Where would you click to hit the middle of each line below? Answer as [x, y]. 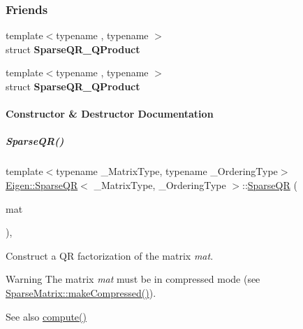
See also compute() [46, 316]
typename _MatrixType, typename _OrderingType [167, 171]
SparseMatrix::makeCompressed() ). [81, 292]
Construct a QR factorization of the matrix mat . [110, 255]
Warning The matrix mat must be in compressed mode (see [133, 279]
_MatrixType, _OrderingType [160, 184]
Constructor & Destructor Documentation [110, 114]
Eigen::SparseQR [42, 184]
